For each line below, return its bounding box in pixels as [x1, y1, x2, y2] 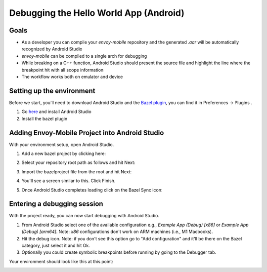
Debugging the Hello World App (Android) [9, 7, 185, 18]
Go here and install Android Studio [21, 109, 91, 115]
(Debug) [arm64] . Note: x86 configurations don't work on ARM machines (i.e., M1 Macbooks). [21, 229, 213, 234]
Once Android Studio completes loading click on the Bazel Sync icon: [21, 187, 163, 193]
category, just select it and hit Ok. [21, 242, 90, 249]
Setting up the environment [9, 86, 95, 95]
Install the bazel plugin [21, 116, 68, 121]
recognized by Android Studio [21, 46, 83, 52]
